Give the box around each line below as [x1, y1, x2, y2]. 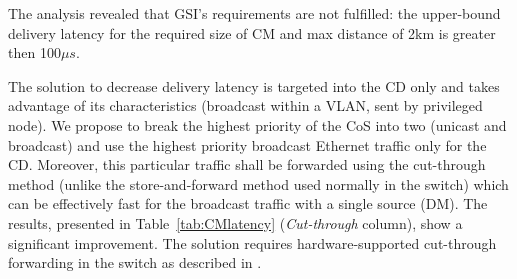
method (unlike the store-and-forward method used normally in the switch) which [8, 173, 509, 194]
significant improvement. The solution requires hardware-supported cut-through [8, 232, 497, 253]
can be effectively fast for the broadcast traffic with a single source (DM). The [8, 193, 488, 214]
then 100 [8, 42, 61, 63]
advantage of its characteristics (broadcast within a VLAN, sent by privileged [8, 95, 483, 116]
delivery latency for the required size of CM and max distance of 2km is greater [8, 22, 496, 43]
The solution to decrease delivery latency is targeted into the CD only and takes [8, 75, 500, 96]
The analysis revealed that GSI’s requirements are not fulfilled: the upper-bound [8, 3, 501, 23]
